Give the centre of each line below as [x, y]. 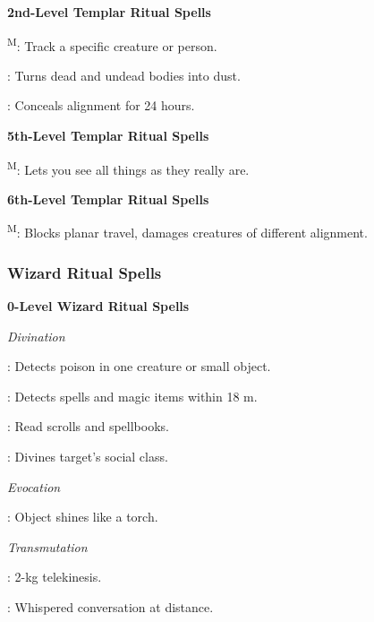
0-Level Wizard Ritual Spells [98, 305]
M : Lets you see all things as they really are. [128, 168]
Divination [36, 336]
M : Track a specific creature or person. [112, 44]
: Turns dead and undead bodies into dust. [124, 75]
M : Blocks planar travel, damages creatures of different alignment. [187, 231]
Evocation [34, 486]
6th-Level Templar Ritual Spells [108, 199]
